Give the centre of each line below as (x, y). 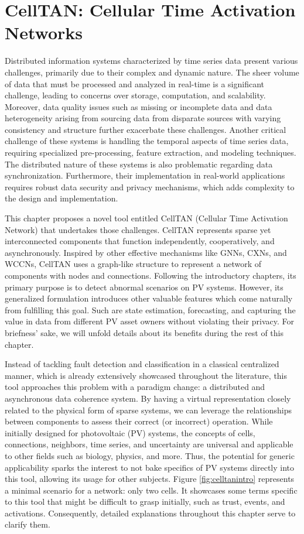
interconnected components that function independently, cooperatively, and (140, 241)
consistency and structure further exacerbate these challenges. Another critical (146, 129)
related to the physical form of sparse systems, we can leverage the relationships (148, 410)
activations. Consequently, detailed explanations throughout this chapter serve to (150, 513)
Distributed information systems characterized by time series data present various (151, 61)
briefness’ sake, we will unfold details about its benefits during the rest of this (144, 332)
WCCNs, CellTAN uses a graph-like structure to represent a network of (133, 264)
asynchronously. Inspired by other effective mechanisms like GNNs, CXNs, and (146, 252)
